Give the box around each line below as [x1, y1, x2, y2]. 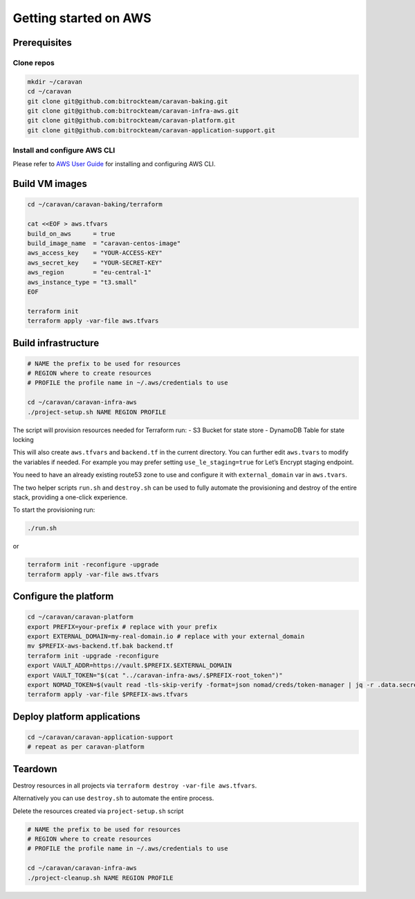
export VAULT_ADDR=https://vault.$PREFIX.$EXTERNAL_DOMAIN [27, 661, 232, 670]
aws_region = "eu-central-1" [27, 269, 152, 276]
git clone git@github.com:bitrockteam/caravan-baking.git [27, 97, 228, 105]
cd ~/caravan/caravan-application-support [27, 733, 174, 741]
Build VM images [12, 178, 88, 190]
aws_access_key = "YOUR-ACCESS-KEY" [27, 249, 163, 257]
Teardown [12, 763, 58, 775]
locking [12, 436, 34, 444]
